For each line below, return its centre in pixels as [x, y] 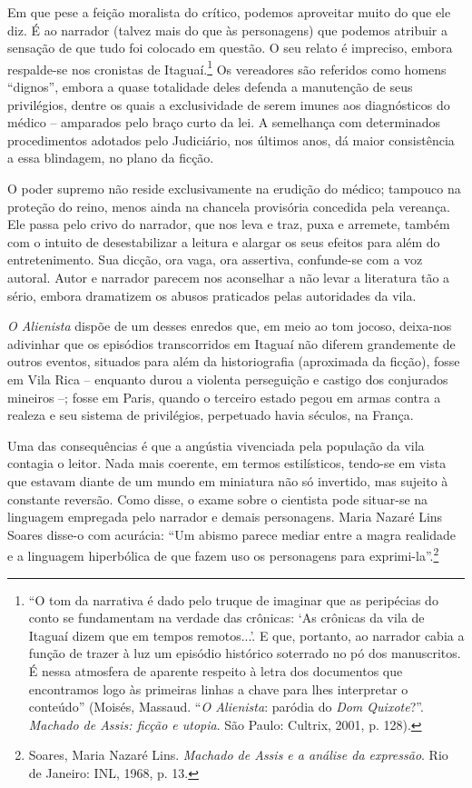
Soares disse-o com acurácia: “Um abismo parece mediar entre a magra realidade [232, 534]
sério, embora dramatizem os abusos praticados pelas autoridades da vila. [212, 295]
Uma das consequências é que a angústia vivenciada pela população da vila [216, 445]
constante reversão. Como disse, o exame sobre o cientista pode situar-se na [218, 499]
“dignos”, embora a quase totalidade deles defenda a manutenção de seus [210, 87]
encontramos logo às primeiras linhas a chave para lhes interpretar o [218, 688]
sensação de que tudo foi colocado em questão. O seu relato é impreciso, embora [230, 48]
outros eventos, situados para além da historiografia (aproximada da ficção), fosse [234, 361]
